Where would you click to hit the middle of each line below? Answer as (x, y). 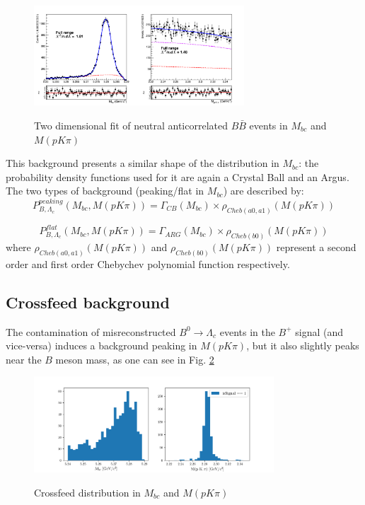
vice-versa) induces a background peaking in (102, 346)
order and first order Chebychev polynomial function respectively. (148, 263)
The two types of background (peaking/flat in (105, 191)
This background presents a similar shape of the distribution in (143, 163)
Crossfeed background (88, 302)
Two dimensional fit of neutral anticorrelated (131, 126)
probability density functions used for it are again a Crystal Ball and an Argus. (178, 176)
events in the (247, 331)
